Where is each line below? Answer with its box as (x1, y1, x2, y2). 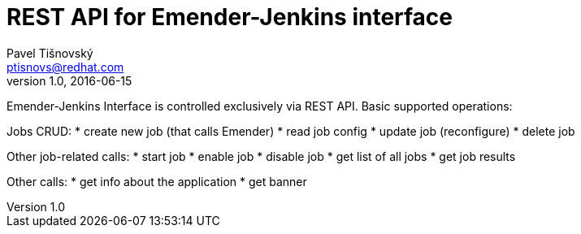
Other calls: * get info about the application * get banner (7, 174, 307, 188)
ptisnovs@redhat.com (7, 59, 124, 74)
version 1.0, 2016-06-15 (7, 73, 132, 88)
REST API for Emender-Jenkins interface (7, 3, 453, 31)
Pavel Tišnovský (7, 45, 93, 60)
